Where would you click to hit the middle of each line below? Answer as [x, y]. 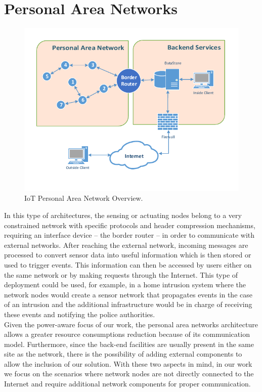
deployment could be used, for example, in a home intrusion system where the [125, 285]
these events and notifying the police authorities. [80, 314]
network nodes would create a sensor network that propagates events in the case [128, 294]
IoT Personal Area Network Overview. [84, 198]
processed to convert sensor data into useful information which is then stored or [128, 255]
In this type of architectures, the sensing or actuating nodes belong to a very [123, 215]
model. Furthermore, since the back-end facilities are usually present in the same [129, 344]
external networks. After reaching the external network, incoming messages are [126, 245]
